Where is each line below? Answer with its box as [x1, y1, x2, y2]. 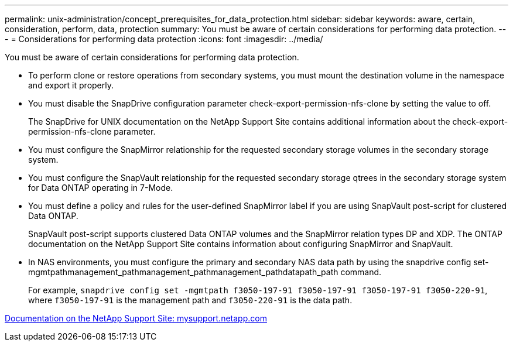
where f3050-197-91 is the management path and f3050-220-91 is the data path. [28, 295, 353, 305]
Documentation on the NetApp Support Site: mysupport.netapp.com [5, 313, 267, 323]
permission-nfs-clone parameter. [28, 126, 156, 136]
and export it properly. [28, 80, 114, 90]
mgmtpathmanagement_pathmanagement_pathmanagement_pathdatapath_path [28, 267, 338, 277]
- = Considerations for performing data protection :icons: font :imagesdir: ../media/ [5, 34, 323, 44]
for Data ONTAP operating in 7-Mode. [28, 183, 173, 193]
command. [340, 267, 382, 277]
